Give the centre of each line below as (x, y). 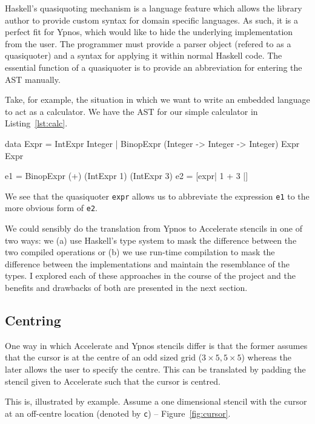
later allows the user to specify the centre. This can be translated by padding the (155, 369)
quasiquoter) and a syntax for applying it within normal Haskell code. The (144, 55)
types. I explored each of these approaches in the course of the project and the (150, 276)
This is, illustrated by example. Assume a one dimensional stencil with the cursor (156, 401)
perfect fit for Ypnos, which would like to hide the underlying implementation (149, 32)
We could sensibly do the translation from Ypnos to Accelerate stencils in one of (154, 228)
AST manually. (33, 79)
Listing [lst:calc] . (36, 123)
